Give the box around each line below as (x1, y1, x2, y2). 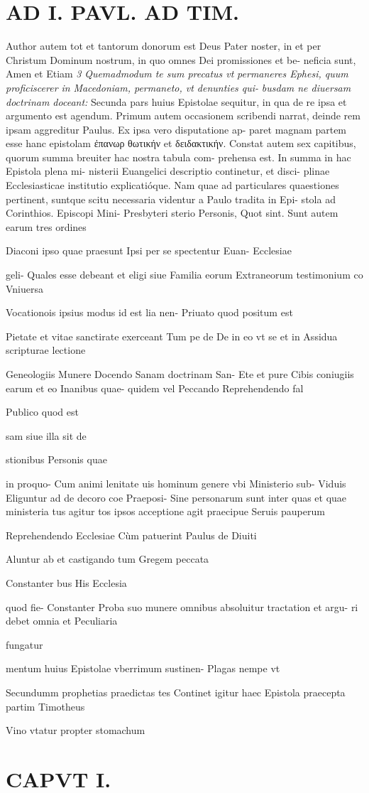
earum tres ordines (6, 219, 87, 234)
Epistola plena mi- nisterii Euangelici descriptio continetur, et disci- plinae (6, 163, 330, 178)
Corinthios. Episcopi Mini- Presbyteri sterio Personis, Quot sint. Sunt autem (6, 205, 338, 220)
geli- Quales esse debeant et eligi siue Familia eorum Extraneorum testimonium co (6, 267, 363, 282)
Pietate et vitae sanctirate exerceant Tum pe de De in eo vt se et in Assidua (6, 328, 338, 343)
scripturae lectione (6, 342, 86, 357)
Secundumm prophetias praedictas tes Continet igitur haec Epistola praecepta (6, 684, 346, 699)
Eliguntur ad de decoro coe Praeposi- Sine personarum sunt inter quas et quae (6, 490, 347, 505)
